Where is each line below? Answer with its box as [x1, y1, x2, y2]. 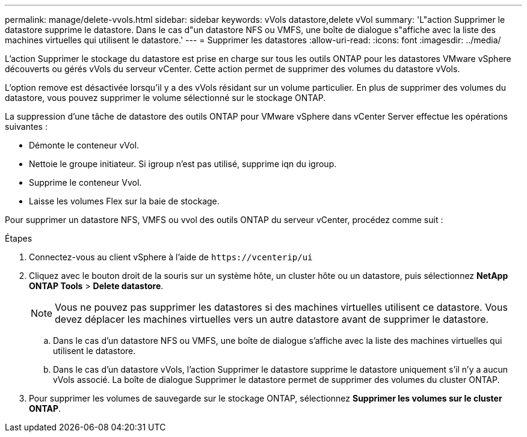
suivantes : [5, 121, 48, 132]
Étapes [5, 233, 32, 243]
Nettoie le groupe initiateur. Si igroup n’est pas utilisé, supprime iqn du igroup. [29, 159, 337, 169]
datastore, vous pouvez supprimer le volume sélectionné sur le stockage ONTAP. [5, 93, 326, 103]
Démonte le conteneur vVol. [29, 140, 140, 150]
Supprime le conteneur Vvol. [29, 177, 142, 188]
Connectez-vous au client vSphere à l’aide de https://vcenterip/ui [29, 252, 313, 262]
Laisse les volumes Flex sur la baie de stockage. [29, 196, 220, 206]
